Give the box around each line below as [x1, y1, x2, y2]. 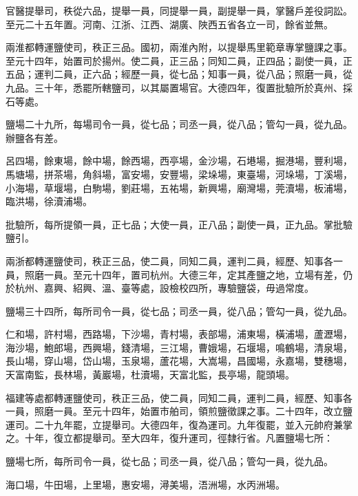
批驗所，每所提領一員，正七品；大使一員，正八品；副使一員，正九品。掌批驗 [6, 217, 352, 231]
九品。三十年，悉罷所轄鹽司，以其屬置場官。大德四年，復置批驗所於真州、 [6, 80, 343, 94]
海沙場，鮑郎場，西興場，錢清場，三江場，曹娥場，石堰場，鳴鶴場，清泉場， [6, 340, 352, 354]
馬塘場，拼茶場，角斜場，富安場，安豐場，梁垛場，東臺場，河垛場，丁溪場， [6, 166, 352, 181]
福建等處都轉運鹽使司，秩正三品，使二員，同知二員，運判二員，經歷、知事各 [6, 390, 352, 405]
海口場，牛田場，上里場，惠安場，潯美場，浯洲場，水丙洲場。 [6, 477, 285, 491]
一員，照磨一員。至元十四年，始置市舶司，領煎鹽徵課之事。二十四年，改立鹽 [6, 404, 352, 418]
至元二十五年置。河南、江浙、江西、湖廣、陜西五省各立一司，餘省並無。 [6, 17, 333, 31]
